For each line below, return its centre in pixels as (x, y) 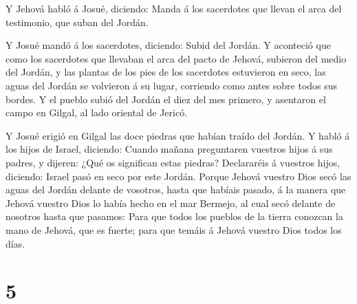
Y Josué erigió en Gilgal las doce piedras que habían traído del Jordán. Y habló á (178, 135)
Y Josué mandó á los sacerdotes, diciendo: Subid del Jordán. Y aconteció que (168, 45)
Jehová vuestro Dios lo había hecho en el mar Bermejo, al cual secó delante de (171, 203)
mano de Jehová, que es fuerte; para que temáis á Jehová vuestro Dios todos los (174, 229)
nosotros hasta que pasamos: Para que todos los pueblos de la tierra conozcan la (174, 216)
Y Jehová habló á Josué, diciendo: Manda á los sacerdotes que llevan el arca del (174, 8)
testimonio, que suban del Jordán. (77, 22)
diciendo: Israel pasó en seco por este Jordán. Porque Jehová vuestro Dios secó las (178, 176)
